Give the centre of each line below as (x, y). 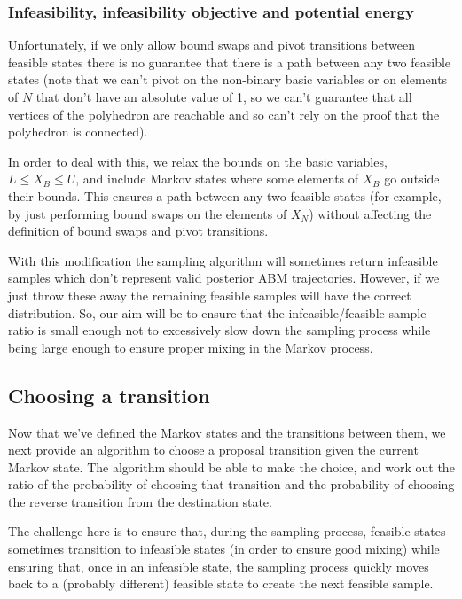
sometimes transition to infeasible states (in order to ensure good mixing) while (224, 549)
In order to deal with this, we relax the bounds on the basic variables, (198, 161)
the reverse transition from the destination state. (140, 501)
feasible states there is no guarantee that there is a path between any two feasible (230, 62)
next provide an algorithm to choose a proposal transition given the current (213, 450)
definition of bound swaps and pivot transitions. (138, 231)
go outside (412, 179)
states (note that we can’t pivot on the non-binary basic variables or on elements (228, 79)
